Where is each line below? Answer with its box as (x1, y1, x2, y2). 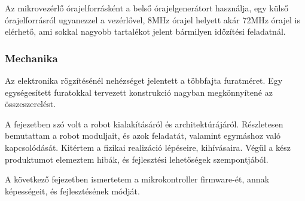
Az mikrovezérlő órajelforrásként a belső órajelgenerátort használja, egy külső (5, 2, 288, 14)
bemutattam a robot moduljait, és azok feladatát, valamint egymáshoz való (5, 129, 281, 142)
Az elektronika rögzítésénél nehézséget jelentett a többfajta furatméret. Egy (5, 74, 283, 86)
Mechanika (5, 50, 58, 65)
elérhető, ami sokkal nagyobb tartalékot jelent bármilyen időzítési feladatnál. (5, 25, 286, 38)
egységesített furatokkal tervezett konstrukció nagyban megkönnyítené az (5, 86, 273, 98)
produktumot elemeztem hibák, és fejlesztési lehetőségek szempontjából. (5, 153, 269, 165)
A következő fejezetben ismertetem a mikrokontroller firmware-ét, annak (5, 173, 270, 185)
